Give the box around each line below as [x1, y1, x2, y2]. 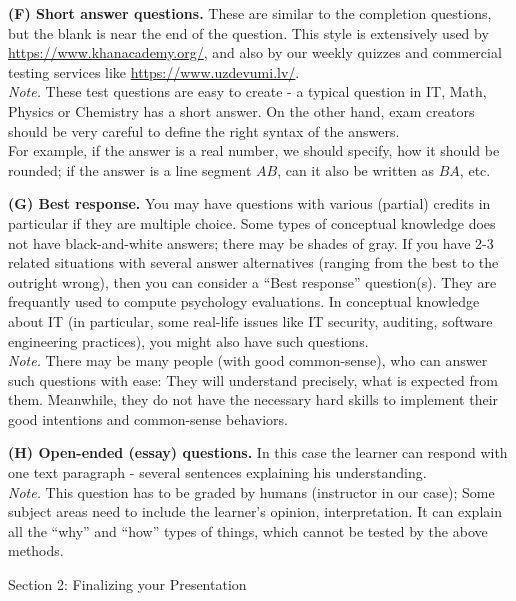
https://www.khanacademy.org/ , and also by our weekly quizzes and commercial [8, 42, 502, 63]
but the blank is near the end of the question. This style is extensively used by [8, 22, 489, 43]
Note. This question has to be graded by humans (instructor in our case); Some [8, 481, 495, 502]
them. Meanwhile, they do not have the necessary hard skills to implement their [8, 389, 499, 410]
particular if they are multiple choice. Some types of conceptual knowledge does [8, 212, 496, 233]
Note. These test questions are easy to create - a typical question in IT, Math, [8, 81, 487, 102]
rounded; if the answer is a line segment [8, 159, 252, 180]
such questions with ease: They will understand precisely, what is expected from [8, 369, 498, 390]
